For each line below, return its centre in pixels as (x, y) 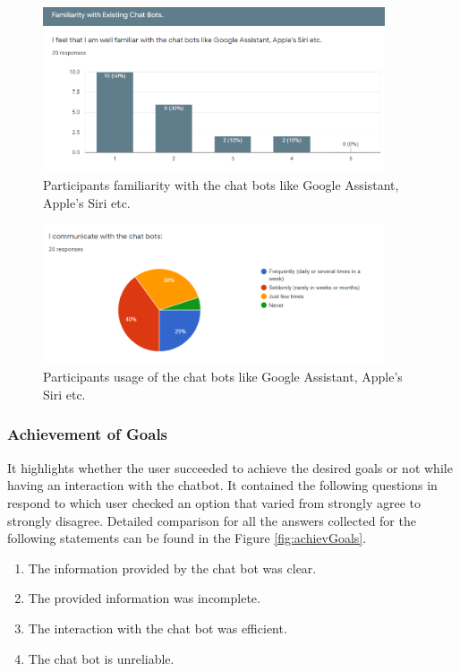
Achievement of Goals (88, 434)
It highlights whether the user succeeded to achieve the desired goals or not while (230, 467)
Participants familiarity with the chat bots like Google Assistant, (221, 185)
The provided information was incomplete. (144, 598)
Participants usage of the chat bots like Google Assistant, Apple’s (223, 377)
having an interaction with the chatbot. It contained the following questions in (222, 485)
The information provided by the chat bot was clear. (172, 568)
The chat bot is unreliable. (101, 658)
